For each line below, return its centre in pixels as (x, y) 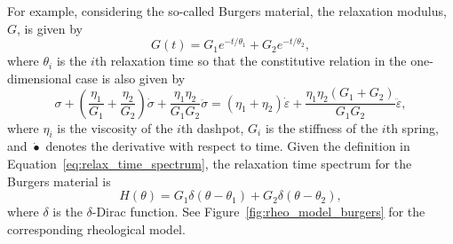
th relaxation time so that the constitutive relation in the (250, 61)
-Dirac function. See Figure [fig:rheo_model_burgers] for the (258, 212)
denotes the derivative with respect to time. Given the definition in (228, 146)
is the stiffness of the (322, 127)
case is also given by (131, 78)
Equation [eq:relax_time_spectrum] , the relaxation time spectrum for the (210, 164)
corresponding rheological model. (96, 228)
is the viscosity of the (115, 127)
